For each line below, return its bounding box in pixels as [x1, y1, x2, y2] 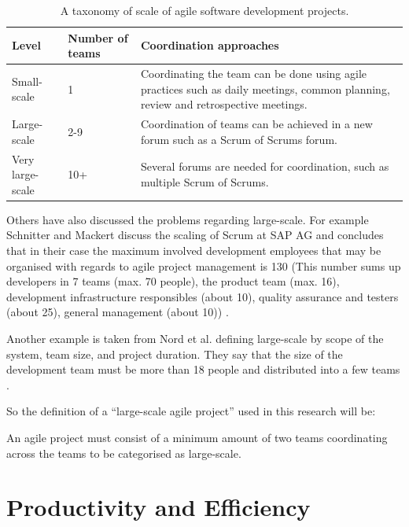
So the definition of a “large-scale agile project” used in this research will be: [6, 403, 376, 419]
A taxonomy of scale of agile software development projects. [60, 2, 349, 18]
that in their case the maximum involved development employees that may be [6, 241, 381, 258]
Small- [12, 72, 42, 89]
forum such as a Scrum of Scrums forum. [140, 131, 337, 147]
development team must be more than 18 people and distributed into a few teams [6, 361, 400, 378]
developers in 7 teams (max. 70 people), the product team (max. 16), [6, 273, 340, 289]
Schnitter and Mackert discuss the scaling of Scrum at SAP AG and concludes [6, 227, 384, 243]
